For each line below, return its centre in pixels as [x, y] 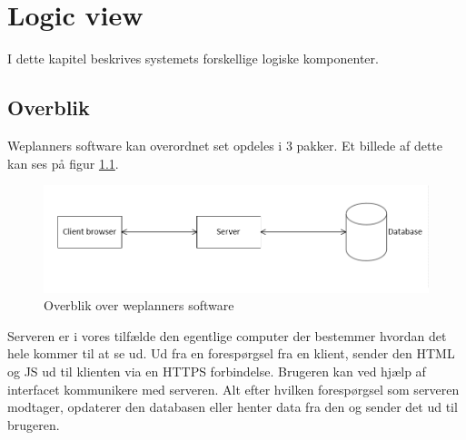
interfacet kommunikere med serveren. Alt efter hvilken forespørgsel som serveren [233, 389]
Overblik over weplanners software [139, 305]
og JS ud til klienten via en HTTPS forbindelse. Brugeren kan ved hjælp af [217, 372]
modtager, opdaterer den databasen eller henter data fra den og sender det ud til [233, 407]
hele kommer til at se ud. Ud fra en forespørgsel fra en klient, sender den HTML [231, 353]
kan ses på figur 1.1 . [63, 163]
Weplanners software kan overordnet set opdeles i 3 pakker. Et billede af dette [225, 145]
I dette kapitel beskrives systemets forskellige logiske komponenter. [193, 59]
